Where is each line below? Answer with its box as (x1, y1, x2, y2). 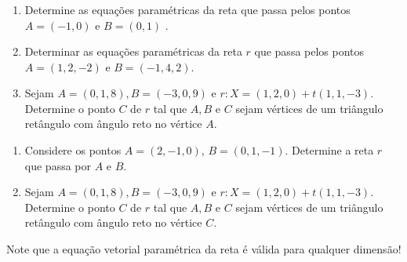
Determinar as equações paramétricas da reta (24, 43, 242, 60)
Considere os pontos (24, 142, 122, 158)
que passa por (24, 157, 91, 173)
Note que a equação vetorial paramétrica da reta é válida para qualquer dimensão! (6, 241, 402, 257)
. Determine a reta (285, 142, 374, 158)
